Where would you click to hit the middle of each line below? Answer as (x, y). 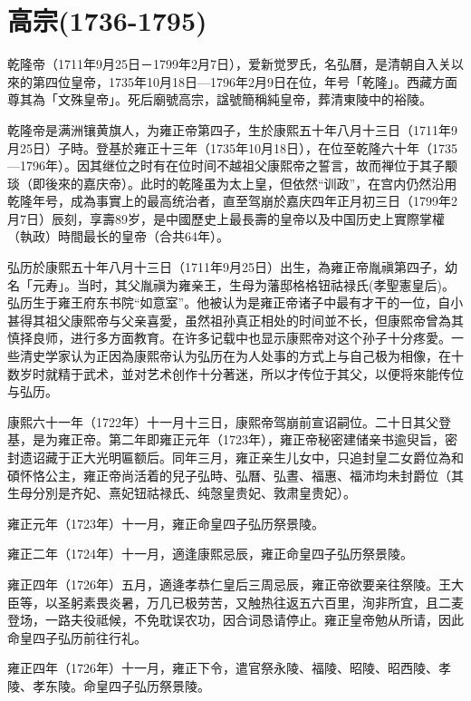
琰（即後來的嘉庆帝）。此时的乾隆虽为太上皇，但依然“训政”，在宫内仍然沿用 (232, 183)
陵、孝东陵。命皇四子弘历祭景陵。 (109, 685)
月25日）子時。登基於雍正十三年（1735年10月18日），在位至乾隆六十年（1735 (232, 147)
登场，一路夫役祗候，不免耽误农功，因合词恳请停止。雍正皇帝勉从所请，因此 (235, 620)
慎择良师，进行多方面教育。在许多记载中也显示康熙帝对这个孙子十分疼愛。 (229, 338)
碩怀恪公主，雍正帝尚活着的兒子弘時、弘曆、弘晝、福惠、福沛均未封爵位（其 (235, 475)
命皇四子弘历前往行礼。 (77, 637)
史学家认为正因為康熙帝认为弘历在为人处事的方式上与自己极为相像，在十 (248, 356)
